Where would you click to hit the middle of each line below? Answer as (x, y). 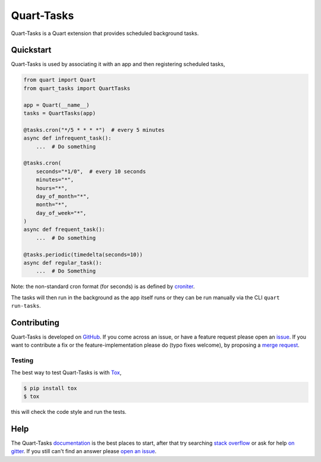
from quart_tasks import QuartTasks (77, 88)
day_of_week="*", (61, 213)
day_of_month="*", (63, 196)
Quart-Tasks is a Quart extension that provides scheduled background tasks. (105, 33)
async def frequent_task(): (64, 230)
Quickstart (31, 50)
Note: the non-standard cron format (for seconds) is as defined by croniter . (103, 287)
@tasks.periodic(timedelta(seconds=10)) (83, 254)
